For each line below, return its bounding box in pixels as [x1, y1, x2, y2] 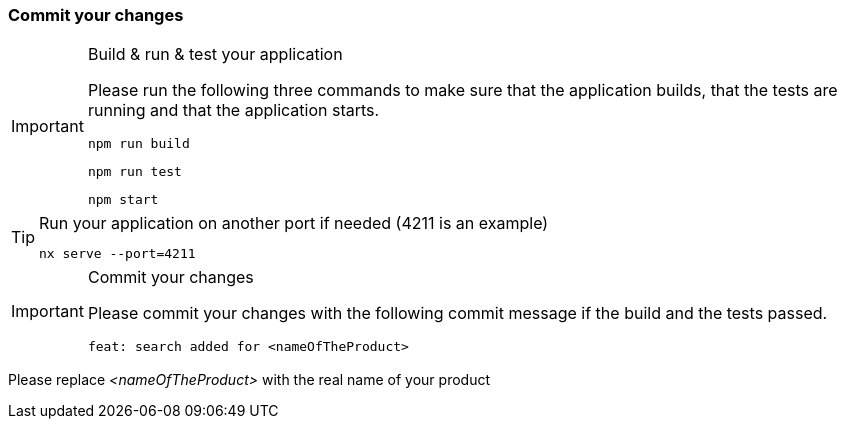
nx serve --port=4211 [39, 246, 196, 262]
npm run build [87, 136, 190, 152]
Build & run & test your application [87, 44, 343, 65]
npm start [87, 192, 159, 208]
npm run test [87, 164, 182, 180]
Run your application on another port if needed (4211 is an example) [39, 213, 549, 234]
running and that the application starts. [87, 100, 380, 121]
